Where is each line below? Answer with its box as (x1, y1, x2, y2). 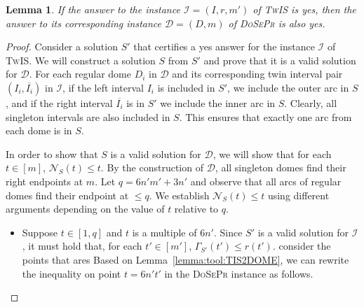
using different (267, 187, 330, 202)
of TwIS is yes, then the (252, 2, 356, 16)
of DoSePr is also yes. (228, 15, 325, 30)
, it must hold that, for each (22, 238, 142, 253)
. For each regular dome (29, 66, 132, 81)
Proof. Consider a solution (6, 39, 118, 54)
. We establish (149, 187, 210, 202)
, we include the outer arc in (227, 80, 349, 94)
